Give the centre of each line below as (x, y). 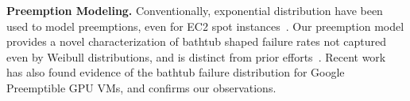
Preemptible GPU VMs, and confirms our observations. (141, 87)
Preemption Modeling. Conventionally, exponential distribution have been (195, 10)
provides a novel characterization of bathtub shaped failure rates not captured (197, 41)
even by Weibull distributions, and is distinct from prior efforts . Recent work (196, 56)
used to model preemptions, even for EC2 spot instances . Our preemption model (205, 26)
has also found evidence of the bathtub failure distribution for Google (176, 72)
